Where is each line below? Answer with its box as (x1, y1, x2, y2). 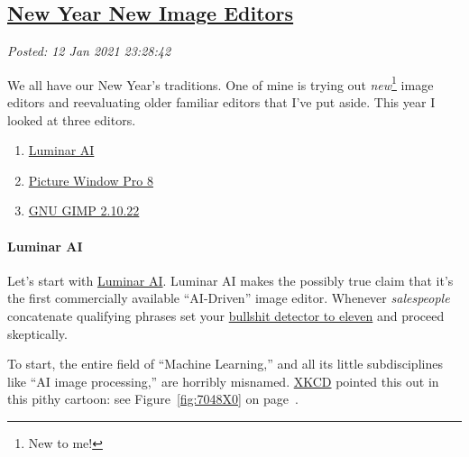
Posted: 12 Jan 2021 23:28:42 (7, 41, 171, 60)
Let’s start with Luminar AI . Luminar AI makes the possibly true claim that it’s (7, 270, 454, 289)
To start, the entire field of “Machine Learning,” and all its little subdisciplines (7, 354, 443, 373)
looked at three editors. (7, 110, 136, 129)
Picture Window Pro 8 (28, 170, 153, 189)
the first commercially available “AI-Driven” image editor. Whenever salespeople (7, 288, 450, 307)
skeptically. (7, 324, 68, 343)
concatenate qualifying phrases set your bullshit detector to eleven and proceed (7, 306, 445, 324)
